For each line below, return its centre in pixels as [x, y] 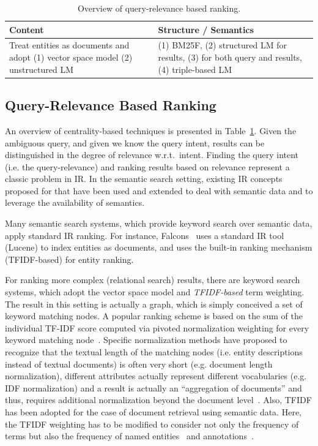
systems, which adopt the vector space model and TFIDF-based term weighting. [155, 292]
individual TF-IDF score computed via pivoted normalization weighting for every [157, 327]
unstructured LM [41, 69]
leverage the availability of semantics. [75, 202]
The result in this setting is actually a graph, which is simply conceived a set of [154, 304]
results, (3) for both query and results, [230, 57]
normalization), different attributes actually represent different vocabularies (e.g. [156, 376]
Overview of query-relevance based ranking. [159, 8]
